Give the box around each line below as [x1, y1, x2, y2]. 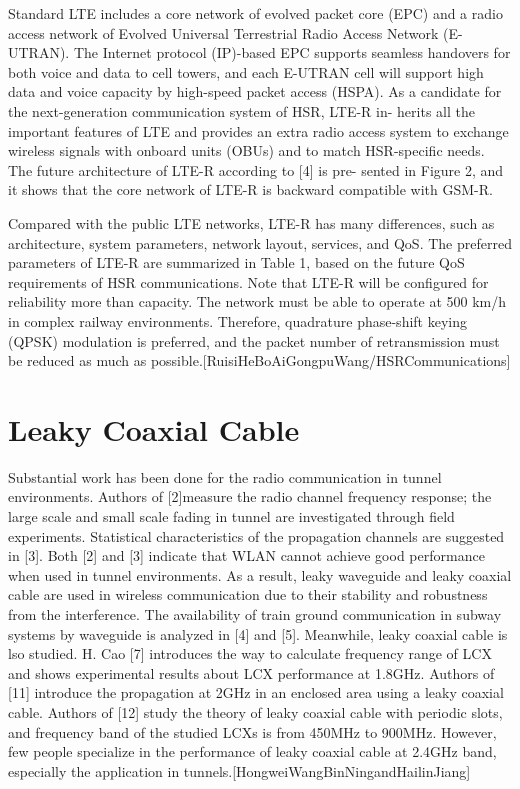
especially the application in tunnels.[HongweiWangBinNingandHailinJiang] [8, 760, 471, 781]
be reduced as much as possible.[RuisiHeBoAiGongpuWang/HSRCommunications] [8, 350, 511, 371]
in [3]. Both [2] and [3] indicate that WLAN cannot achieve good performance [8, 545, 485, 566]
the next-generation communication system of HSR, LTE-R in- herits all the [8, 100, 475, 121]
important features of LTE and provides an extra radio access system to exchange [8, 120, 509, 141]
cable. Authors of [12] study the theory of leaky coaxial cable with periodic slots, [8, 701, 503, 722]
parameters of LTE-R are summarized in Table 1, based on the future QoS [8, 252, 465, 273]
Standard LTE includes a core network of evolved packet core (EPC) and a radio [8, 3, 503, 23]
